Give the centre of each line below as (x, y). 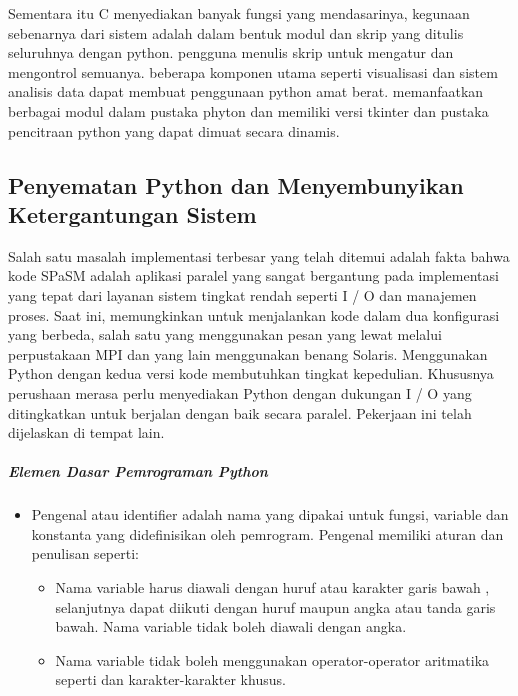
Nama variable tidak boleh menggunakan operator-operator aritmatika (272, 659)
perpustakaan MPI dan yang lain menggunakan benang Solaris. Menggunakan (248, 353)
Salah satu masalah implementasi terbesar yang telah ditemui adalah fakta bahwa (259, 255)
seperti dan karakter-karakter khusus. (170, 679)
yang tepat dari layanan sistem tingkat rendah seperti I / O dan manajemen (242, 294)
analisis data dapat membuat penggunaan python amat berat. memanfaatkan (246, 91)
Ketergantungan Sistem (132, 213)
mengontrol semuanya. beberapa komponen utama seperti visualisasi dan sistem (253, 71)
